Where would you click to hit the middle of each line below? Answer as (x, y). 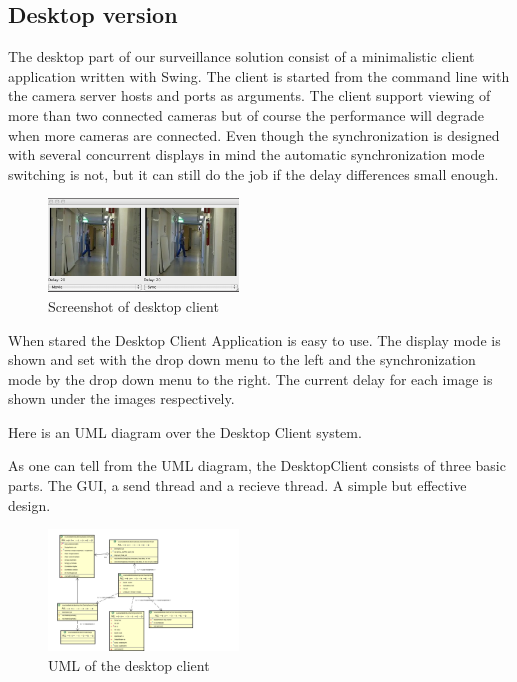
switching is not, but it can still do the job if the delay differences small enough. (253, 173)
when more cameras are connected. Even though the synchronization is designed (254, 134)
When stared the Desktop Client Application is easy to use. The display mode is (254, 339)
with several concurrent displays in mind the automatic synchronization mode (246, 154)
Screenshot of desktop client (133, 305)
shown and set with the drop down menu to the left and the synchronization (242, 359)
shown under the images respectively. (121, 398)
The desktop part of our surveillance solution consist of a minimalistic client (241, 56)
